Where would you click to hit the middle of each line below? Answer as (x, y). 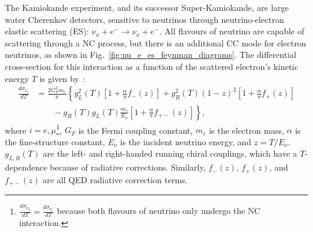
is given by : (62, 78)
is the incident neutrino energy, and (186, 141)
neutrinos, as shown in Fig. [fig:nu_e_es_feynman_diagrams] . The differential (151, 55)
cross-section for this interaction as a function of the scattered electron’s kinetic (152, 66)
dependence (26, 167)
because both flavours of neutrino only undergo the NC (159, 211)
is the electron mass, (246, 130)
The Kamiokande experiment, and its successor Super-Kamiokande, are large (147, 7)
